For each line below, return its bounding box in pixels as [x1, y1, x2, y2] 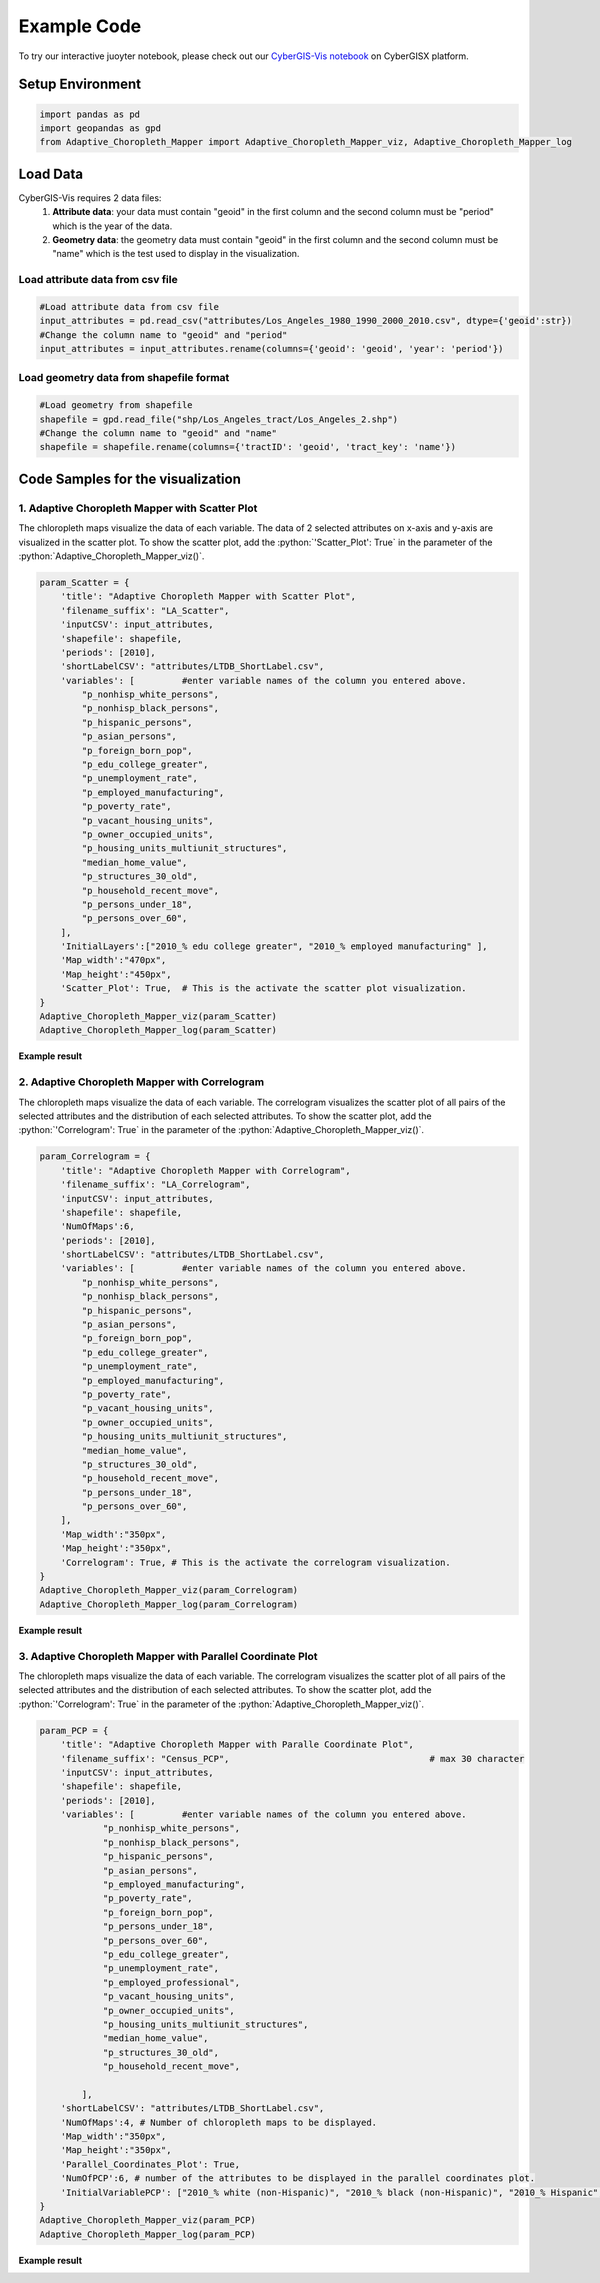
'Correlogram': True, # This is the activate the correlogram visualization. [60, 1556, 452, 1568]
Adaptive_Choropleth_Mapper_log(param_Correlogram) [39, 1598, 299, 1610]
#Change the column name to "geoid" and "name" [39, 428, 277, 439]
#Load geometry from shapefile [39, 400, 194, 411]
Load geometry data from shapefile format [18, 371, 230, 385]
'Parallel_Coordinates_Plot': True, [60, 2158, 240, 2170]
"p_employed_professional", [102, 1976, 240, 1988]
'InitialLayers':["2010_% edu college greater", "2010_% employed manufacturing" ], [60, 941, 489, 952]
